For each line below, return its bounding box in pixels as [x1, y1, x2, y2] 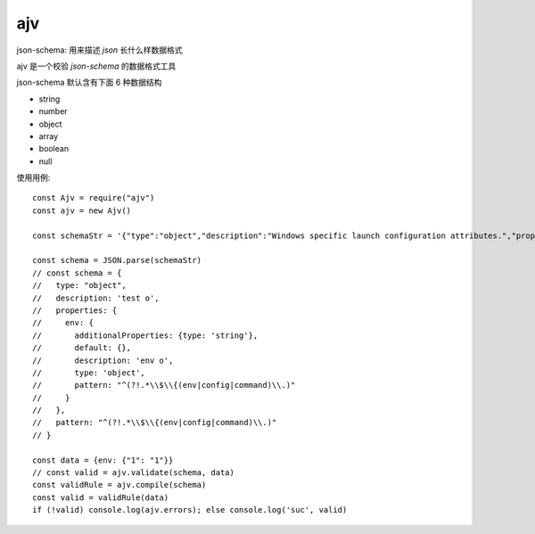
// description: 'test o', [32, 292, 160, 303]
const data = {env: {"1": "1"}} [32, 455, 174, 465]
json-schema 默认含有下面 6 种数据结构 [16, 77, 162, 88]
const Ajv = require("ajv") [32, 193, 155, 203]
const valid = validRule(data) [32, 492, 169, 503]
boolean [38, 144, 70, 154]
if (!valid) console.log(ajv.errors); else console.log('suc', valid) [32, 505, 348, 515]
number [38, 106, 68, 117]
